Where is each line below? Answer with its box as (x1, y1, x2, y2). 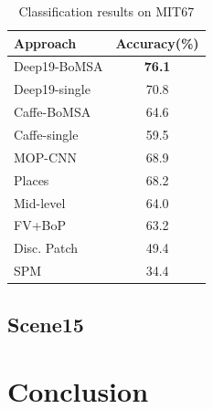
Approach (14, 33, 77, 52)
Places (14, 170, 49, 189)
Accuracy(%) (115, 33, 199, 52)
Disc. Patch (14, 238, 79, 257)
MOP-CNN (14, 147, 78, 166)
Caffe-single (14, 124, 79, 143)
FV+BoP (14, 215, 66, 235)
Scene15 (7, 309, 84, 338)
